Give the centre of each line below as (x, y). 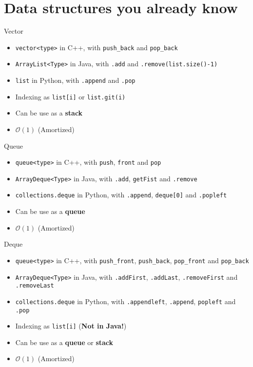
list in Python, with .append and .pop (75, 80)
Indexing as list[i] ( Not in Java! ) (71, 326)
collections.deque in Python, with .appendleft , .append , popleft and (126, 301)
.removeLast (35, 286)
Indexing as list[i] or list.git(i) (70, 96)
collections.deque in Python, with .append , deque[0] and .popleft (121, 195)
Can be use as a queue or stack (64, 342)
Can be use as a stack (49, 113)
